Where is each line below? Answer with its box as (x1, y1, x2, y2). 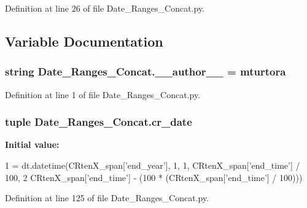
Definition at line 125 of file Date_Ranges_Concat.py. (5, 191, 209, 204)
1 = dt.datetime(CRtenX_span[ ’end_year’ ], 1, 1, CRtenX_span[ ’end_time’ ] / (5, 159, 300, 171)
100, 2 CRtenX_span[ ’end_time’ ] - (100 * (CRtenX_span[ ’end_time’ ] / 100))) (5, 171, 303, 183)
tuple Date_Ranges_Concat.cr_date (5, 114, 192, 129)
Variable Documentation (5, 31, 163, 50)
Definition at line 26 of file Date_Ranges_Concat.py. (5, 2, 205, 14)
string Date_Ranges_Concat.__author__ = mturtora (5, 64, 286, 79)
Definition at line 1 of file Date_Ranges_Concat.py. (5, 88, 201, 101)
